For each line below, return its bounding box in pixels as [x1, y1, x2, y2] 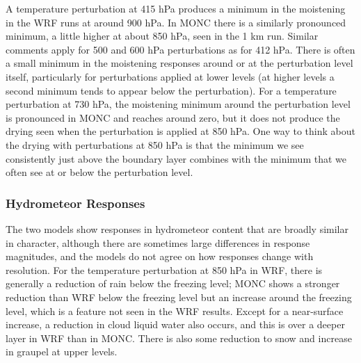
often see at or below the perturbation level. [6, 165, 193, 179]
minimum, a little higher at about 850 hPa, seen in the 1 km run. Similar [6, 29, 319, 43]
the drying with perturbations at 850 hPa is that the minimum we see [6, 137, 304, 152]
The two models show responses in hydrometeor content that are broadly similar [6, 221, 348, 236]
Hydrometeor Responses [6, 194, 145, 211]
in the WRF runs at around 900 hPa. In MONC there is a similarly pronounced [6, 15, 346, 29]
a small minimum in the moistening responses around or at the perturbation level [6, 56, 353, 70]
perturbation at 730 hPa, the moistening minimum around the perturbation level [6, 97, 351, 111]
